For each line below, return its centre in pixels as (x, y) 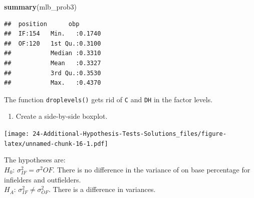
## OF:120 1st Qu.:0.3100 (53, 43)
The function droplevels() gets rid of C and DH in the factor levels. (108, 99)
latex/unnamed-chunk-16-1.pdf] (56, 144)
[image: (17, 134)
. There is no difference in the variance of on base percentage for (152, 169)
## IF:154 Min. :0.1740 (53, 34)
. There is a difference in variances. (102, 189)
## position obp (42, 24)
